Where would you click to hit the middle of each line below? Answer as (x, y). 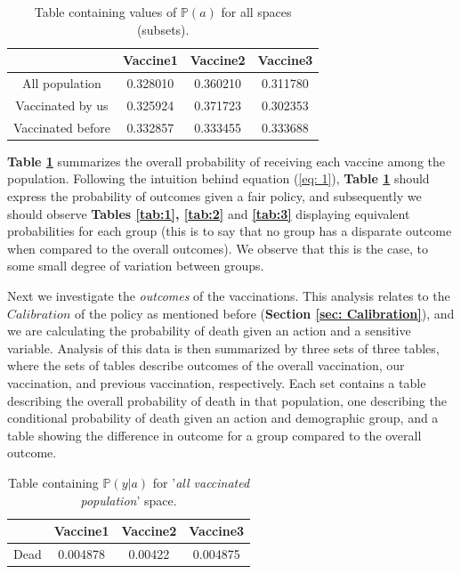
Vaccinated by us (62, 105)
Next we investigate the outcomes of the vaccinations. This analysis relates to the (229, 295)
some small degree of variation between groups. (136, 266)
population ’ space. (129, 500)
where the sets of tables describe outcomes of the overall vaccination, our (206, 365)
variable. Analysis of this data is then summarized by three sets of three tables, (223, 348)
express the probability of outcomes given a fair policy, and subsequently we (214, 196)
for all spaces (256, 12)
